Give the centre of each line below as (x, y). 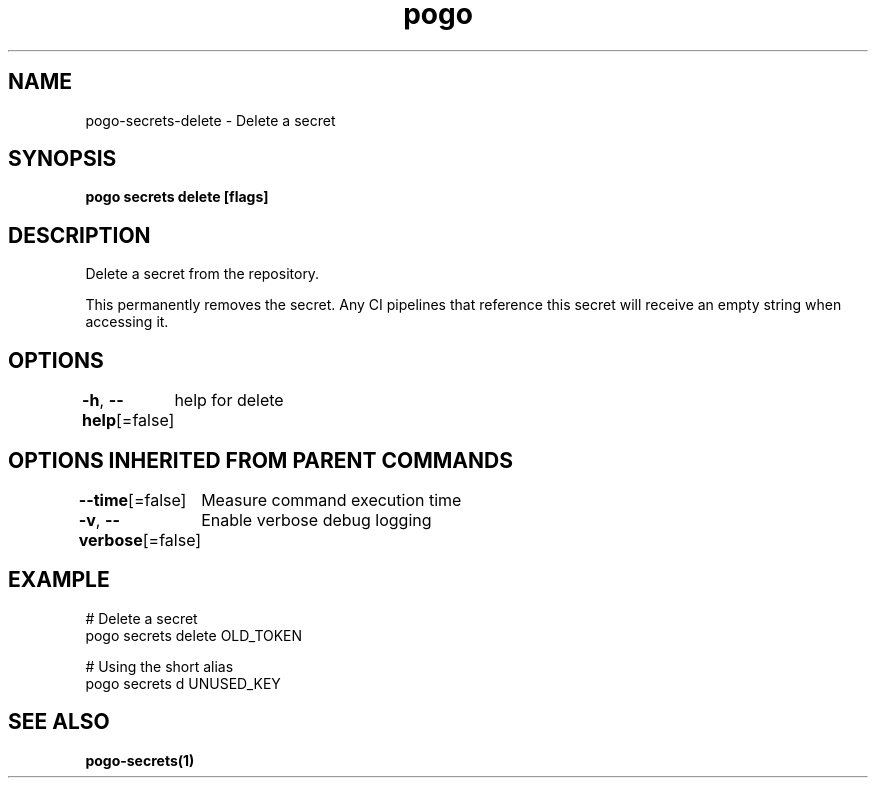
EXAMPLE (59, 580)
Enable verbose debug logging (316, 519)
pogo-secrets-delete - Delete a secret (210, 120)
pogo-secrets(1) (140, 760)
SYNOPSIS (62, 159)
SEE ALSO (59, 722)
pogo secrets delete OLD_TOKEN (194, 635)
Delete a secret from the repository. (202, 274)
